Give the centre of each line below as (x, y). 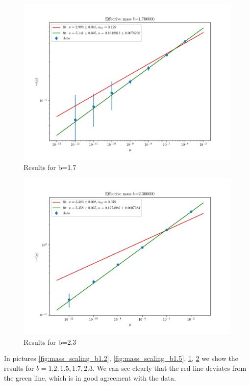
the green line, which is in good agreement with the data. (90, 377)
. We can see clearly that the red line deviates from (169, 368)
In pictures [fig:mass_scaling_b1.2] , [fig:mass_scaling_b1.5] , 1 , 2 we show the (121, 358)
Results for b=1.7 (50, 167)
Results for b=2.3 (50, 342)
